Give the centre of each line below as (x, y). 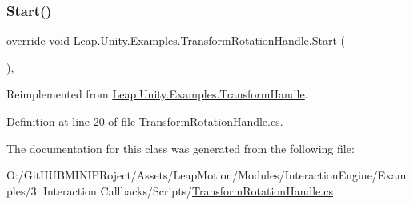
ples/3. (23, 190)
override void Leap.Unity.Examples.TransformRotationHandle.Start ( (176, 40)
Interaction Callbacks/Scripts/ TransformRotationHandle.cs (188, 190)
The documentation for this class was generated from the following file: (180, 148)
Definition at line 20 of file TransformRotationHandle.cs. (145, 121)
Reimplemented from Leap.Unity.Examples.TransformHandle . (157, 94)
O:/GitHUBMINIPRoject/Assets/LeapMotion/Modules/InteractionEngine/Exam (206, 175)
